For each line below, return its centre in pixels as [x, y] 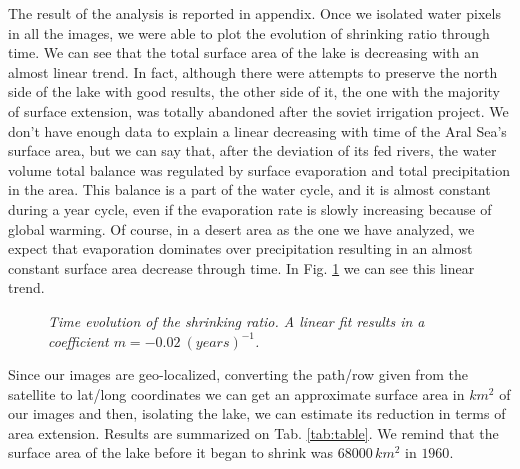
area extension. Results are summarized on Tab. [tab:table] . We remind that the [253, 432]
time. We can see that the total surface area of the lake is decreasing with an [243, 52]
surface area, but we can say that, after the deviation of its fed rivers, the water [252, 150]
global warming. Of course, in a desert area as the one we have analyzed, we [241, 228]
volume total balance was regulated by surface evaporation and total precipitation [259, 169]
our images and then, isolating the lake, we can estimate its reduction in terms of [257, 413]
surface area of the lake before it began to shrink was [171, 452]
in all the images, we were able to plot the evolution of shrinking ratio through [249, 32]
